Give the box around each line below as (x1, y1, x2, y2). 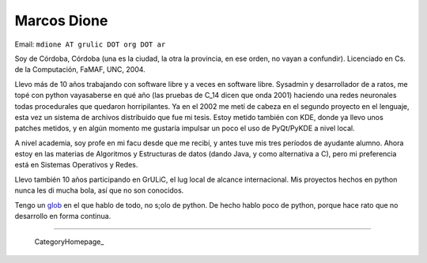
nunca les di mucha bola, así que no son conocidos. (14, 186, 184, 195)
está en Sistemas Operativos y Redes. (14, 160, 138, 170)
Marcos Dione (14, 12, 108, 29)
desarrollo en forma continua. (14, 212, 111, 221)
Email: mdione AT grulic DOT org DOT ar (14, 39, 166, 49)
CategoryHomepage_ (34, 237, 104, 246)
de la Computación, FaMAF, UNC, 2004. (14, 65, 145, 74)
